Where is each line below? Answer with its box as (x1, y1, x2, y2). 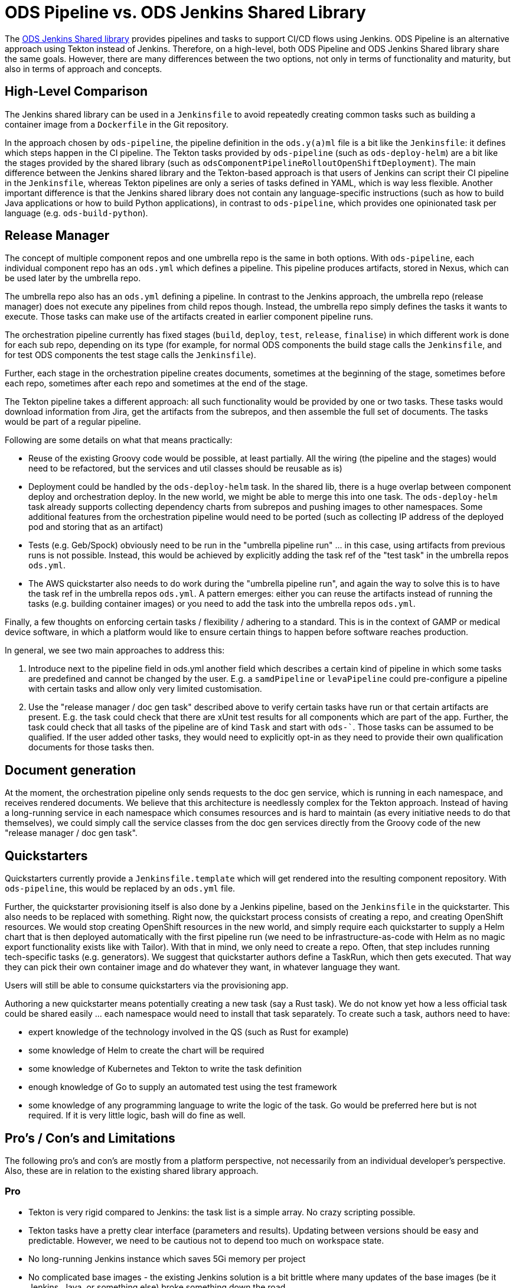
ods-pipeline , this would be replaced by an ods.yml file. (5, 883, 236, 894)
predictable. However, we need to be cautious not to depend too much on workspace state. (28, 1235, 384, 1245)
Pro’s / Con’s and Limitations (5, 1130, 175, 1146)
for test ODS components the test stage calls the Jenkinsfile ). (5, 350, 256, 360)
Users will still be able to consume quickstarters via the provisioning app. (5, 980, 289, 991)
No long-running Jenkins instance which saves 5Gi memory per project (28, 1253, 306, 1264)
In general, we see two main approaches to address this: (5, 645, 225, 656)
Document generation (5, 762, 136, 778)
